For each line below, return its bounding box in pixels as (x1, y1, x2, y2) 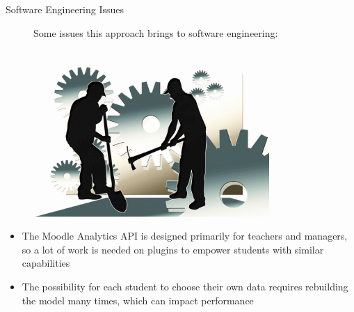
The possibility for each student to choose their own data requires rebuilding (22, 279, 348, 294)
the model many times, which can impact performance (22, 292, 254, 307)
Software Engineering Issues (6, 2, 124, 16)
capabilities (22, 256, 70, 270)
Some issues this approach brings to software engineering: (33, 25, 278, 40)
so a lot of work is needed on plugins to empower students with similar (22, 242, 324, 256)
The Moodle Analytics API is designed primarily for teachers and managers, (22, 228, 348, 243)
